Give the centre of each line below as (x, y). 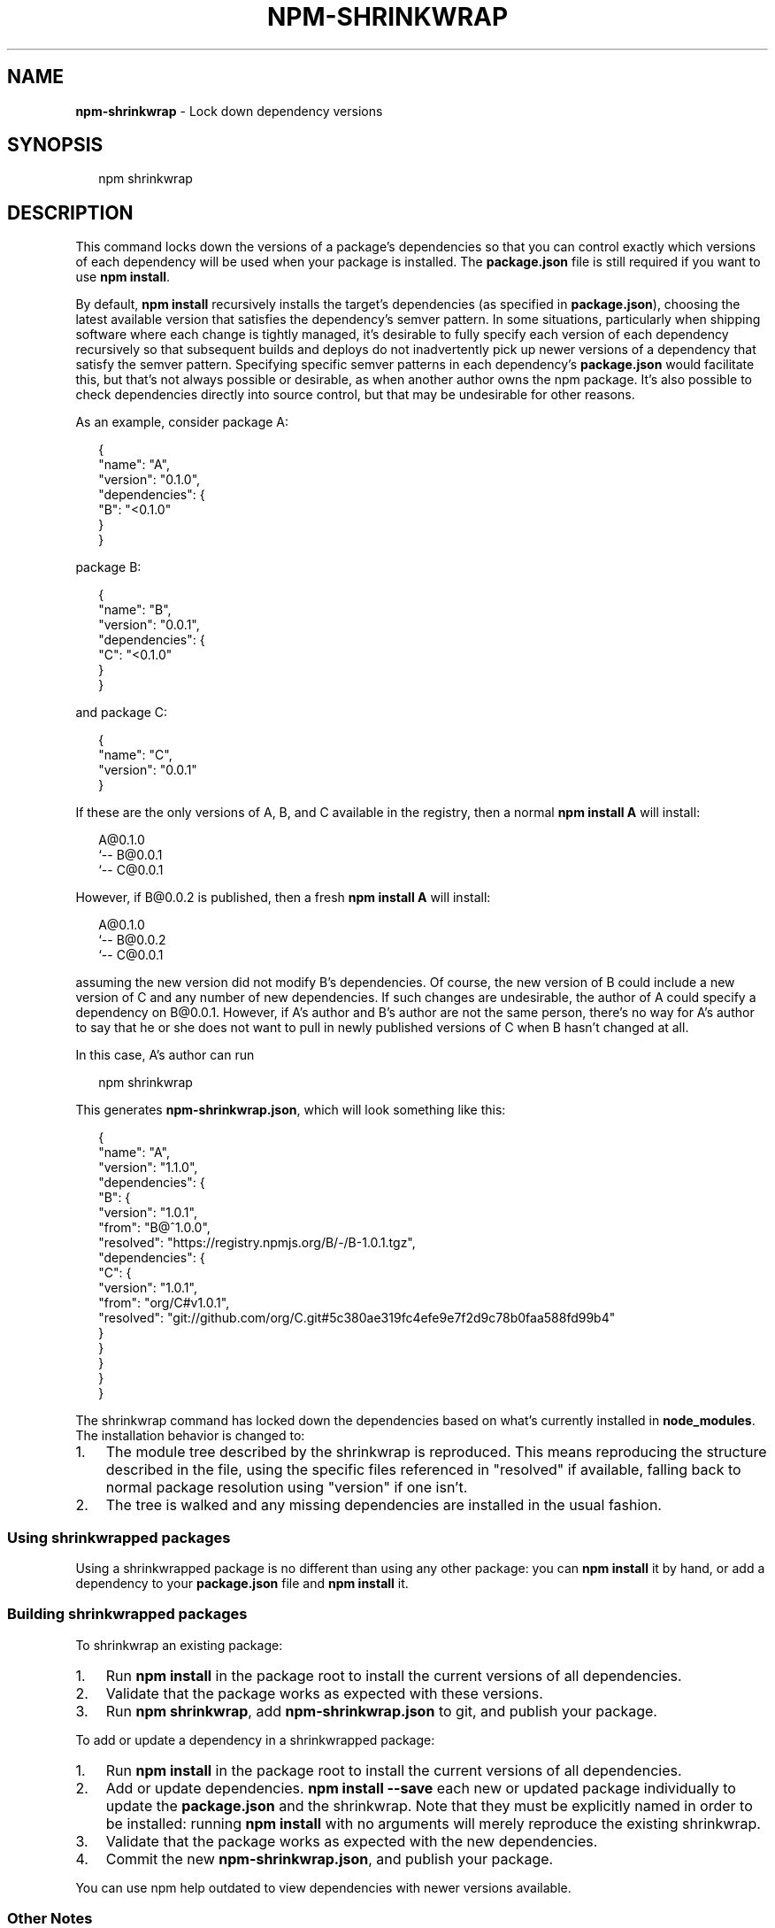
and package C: (122, 713)
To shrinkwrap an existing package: (179, 1645)
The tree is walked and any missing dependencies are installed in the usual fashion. (384, 1505)
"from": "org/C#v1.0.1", (164, 1303)
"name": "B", (135, 610)
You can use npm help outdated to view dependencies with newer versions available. (323, 1887)
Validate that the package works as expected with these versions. (324, 1693)
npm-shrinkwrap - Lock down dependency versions (229, 111)
